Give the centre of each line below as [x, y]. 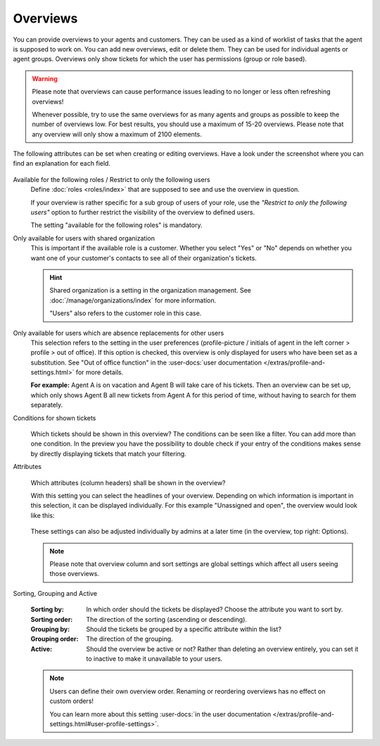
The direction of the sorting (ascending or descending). [167, 619]
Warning [45, 78]
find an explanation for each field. [62, 164]
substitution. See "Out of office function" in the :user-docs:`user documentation [146, 362]
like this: [43, 515]
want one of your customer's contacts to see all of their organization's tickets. [144, 258]
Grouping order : [55, 639]
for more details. [100, 372]
